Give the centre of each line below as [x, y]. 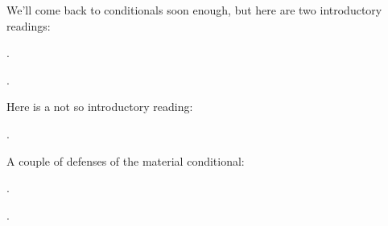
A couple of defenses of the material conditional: [126, 160]
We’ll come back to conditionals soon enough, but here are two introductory [194, 10]
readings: [29, 25]
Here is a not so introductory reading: [100, 107]
